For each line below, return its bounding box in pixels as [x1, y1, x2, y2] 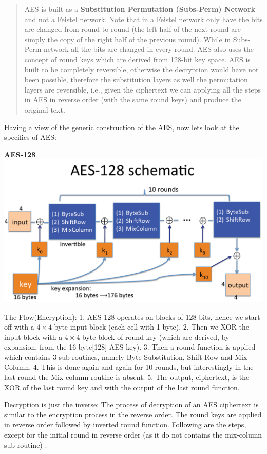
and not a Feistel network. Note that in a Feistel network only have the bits [24, 13, 263, 24]
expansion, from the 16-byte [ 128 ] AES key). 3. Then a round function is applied [4, 341, 256, 352]
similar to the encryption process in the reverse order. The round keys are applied [4, 409, 262, 420]
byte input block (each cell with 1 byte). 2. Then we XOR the [54, 321, 249, 332]
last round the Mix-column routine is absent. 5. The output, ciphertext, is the [4, 372, 250, 383]
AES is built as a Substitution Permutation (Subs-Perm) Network [24, 4, 256, 14]
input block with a [4, 331, 63, 342]
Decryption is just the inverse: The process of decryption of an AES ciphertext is [4, 399, 259, 410]
